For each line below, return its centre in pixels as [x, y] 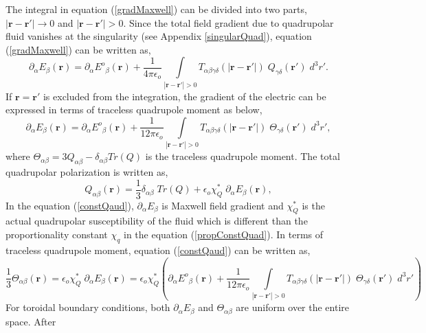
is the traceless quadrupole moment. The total [243, 156]
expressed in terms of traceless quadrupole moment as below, [134, 110]
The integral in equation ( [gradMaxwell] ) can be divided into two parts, [156, 9]
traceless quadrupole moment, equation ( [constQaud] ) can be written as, [158, 250]
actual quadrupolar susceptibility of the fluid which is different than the [157, 221]
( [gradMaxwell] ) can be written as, [78, 49]
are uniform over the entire [293, 307]
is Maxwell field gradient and [223, 205]
